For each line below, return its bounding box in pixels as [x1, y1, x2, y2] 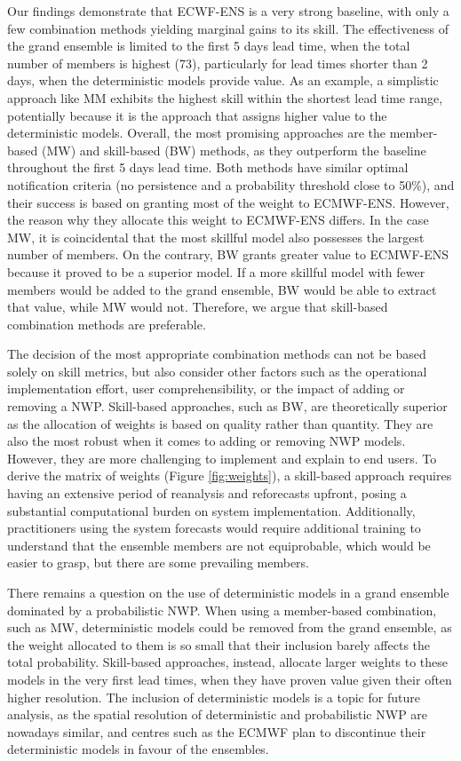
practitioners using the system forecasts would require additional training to [7, 519, 421, 537]
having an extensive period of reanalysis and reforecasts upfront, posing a [7, 484, 407, 503]
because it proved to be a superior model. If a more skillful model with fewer [7, 262, 425, 281]
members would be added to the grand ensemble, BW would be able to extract [7, 280, 437, 298]
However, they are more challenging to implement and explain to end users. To [7, 448, 437, 467]
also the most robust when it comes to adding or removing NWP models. [7, 432, 406, 450]
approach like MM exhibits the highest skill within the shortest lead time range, [7, 88, 443, 107]
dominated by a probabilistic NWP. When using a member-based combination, [7, 600, 437, 619]
